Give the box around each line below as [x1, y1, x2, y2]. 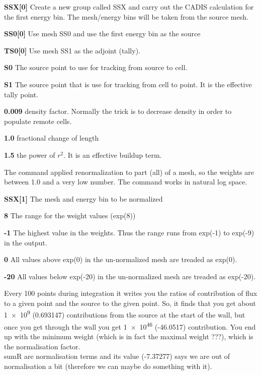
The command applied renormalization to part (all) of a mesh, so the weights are [4, 166, 254, 177]
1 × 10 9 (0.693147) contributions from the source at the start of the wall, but [4, 308, 245, 320]
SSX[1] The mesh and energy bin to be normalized [4, 193, 163, 204]
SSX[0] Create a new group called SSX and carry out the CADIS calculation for [4, 2, 254, 12]
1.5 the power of [4, 149, 55, 160]
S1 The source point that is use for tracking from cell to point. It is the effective [4, 79, 252, 89]
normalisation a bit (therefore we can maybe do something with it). [4, 360, 212, 371]
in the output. [4, 237, 47, 247]
